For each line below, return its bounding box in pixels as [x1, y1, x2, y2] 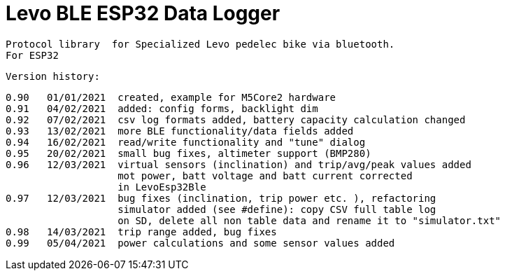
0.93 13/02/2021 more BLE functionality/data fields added [6, 125, 354, 137]
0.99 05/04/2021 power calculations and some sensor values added [6, 237, 395, 249]
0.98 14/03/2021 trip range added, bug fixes [6, 226, 277, 237]
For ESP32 [6, 49, 59, 61]
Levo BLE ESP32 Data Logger [6, 1, 280, 25]
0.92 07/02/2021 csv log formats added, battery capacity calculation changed [6, 113, 466, 125]
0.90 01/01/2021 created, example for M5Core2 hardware [6, 91, 336, 103]
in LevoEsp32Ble [118, 181, 206, 193]
